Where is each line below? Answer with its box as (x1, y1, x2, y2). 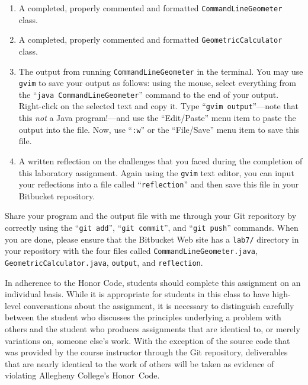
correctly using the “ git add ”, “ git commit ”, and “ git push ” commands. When (5, 221, 299, 234)
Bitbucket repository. (18, 189, 95, 202)
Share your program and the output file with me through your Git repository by (5, 209, 297, 222)
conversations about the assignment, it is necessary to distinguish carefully (23, 299, 294, 311)
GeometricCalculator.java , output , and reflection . (5, 256, 203, 269)
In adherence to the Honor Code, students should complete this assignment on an (5, 276, 301, 288)
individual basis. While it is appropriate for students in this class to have (5, 288, 269, 300)
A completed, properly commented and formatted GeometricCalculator (18, 33, 283, 46)
